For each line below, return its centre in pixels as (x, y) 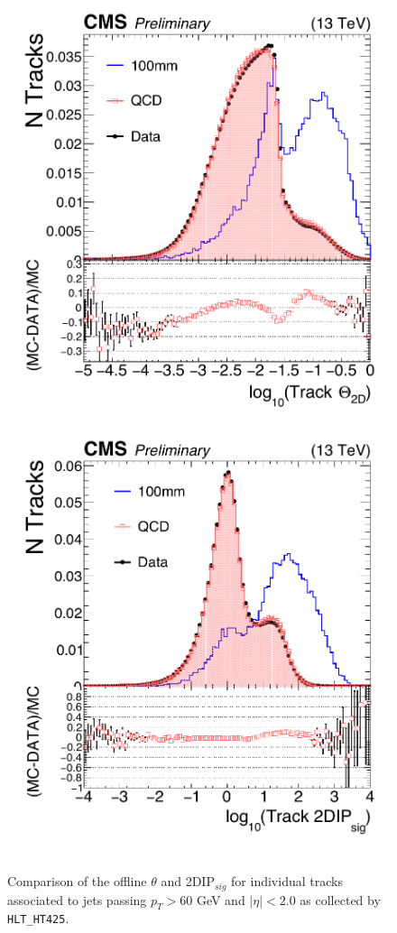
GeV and (221, 899)
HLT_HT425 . (38, 918)
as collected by (340, 899)
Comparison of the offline (77, 881)
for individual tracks (287, 881)
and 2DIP (188, 881)
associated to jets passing (77, 899)
